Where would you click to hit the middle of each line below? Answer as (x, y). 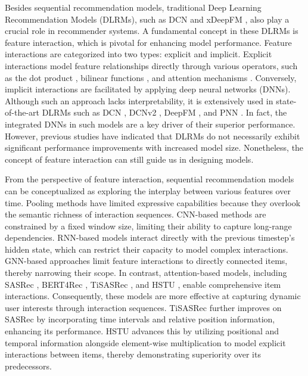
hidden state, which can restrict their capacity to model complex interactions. (147, 249)
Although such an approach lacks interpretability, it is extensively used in (139, 100)
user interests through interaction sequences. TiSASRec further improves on (143, 307)
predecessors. (28, 366)
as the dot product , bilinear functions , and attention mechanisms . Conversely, (151, 77)
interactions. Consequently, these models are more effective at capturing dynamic (153, 296)
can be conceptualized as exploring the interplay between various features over (148, 190)
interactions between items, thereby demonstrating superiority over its (133, 354)
